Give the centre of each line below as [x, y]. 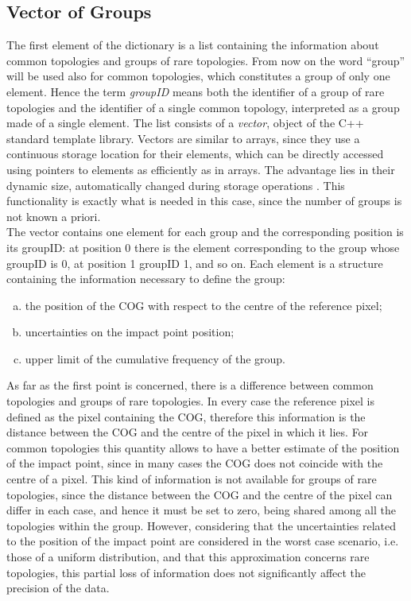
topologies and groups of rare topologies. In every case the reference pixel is [190, 401]
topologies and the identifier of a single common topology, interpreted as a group [203, 107]
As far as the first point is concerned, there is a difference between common [190, 385]
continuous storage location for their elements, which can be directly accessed [195, 154]
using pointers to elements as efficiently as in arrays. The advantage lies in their [201, 169]
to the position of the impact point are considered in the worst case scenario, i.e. [203, 541]
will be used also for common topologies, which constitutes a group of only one [198, 76]
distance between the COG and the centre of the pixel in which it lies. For [188, 432]
